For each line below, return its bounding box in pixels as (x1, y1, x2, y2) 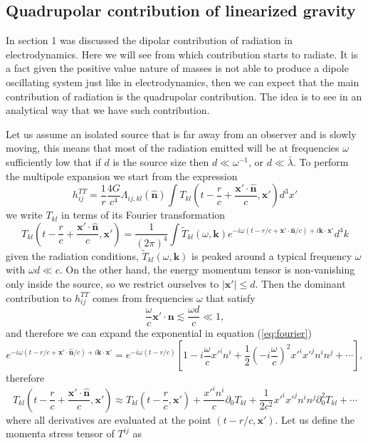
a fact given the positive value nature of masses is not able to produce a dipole (6, 61, 349, 75)
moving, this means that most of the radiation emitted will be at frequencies (6, 140, 340, 155)
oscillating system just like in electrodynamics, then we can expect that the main (6, 74, 359, 89)
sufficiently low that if (6, 154, 101, 169)
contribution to (6, 290, 72, 305)
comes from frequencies (92, 290, 194, 305)
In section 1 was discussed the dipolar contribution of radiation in (6, 33, 293, 48)
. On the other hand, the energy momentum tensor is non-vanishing (59, 262, 355, 277)
